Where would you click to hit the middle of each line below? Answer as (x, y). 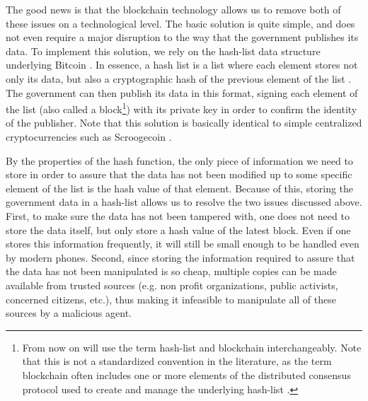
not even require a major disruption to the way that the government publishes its (182, 37)
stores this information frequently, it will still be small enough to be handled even (183, 244)
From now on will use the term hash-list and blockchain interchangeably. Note (192, 347)
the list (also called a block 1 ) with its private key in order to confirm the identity (182, 108)
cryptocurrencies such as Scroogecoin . (89, 136)
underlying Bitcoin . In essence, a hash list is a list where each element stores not (182, 65)
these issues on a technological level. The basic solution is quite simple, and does (180, 23)
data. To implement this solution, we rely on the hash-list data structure (163, 51)
